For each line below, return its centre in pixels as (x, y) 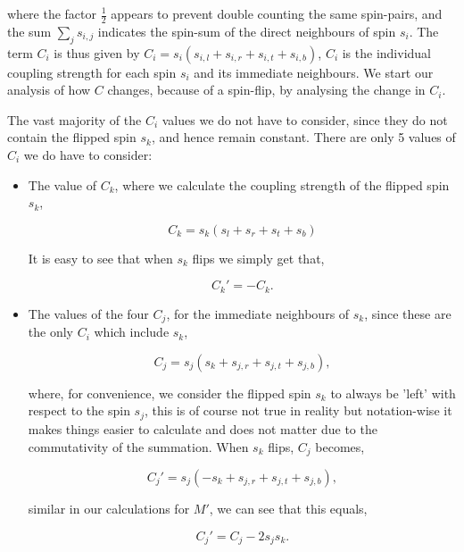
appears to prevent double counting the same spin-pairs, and (277, 13)
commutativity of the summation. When (138, 446)
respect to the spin (79, 410)
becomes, (340, 446)
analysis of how (49, 90)
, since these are (408, 313)
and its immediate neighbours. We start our (314, 72)
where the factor (52, 13)
